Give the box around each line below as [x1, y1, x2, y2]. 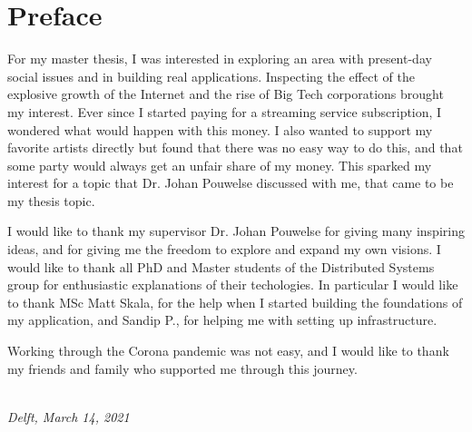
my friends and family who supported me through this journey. [7, 358, 358, 378]
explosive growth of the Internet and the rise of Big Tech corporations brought [7, 84, 444, 103]
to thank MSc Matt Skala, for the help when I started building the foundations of [7, 292, 463, 311]
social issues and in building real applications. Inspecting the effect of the [7, 66, 415, 85]
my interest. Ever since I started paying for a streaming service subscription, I [7, 102, 442, 121]
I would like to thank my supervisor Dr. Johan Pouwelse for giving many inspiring [7, 221, 465, 241]
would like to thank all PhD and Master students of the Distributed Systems [7, 257, 435, 276]
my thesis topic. [7, 191, 95, 210]
